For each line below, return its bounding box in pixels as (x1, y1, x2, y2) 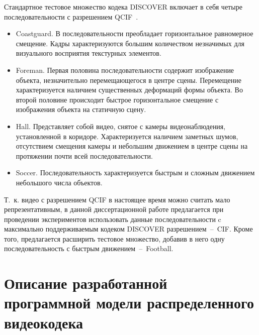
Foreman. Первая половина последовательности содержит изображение (16, 64, 234, 75)
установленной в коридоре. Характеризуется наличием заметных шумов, (16, 131, 238, 141)
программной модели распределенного (4, 292, 254, 313)
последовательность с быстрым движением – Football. (4, 243, 174, 254)
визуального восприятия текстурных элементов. (16, 48, 161, 58)
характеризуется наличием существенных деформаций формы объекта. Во (16, 84, 243, 95)
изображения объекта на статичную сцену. (16, 104, 146, 115)
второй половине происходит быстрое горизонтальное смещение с (16, 94, 219, 104)
